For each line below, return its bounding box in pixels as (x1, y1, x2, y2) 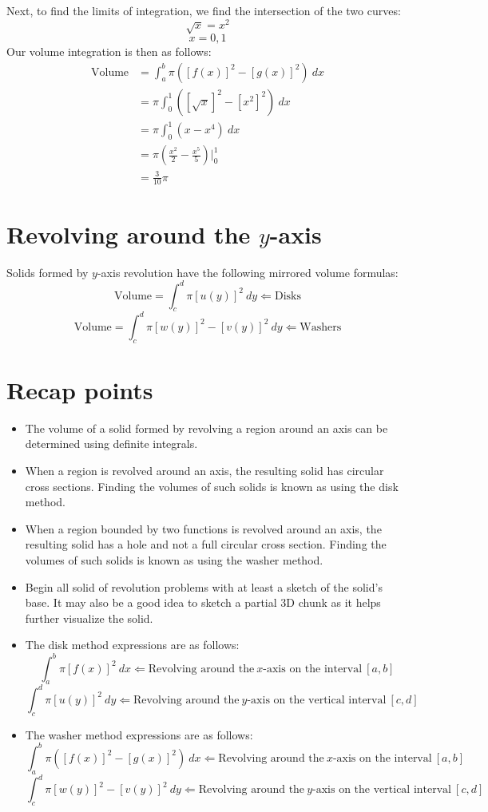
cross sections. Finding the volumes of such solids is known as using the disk (25, 477, 399, 494)
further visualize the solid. (25, 609, 153, 626)
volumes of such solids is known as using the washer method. (25, 552, 323, 568)
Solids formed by (6, 263, 89, 280)
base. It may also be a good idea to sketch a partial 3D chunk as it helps (25, 594, 381, 611)
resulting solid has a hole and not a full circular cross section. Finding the (25, 536, 387, 553)
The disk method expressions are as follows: (25, 636, 240, 653)
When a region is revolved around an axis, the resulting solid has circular (25, 462, 384, 479)
